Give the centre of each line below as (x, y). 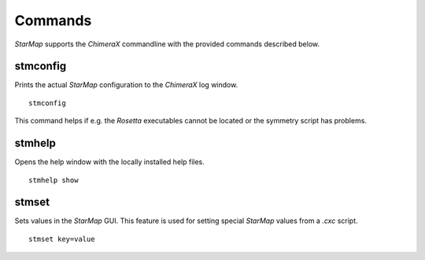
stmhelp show (54, 180)
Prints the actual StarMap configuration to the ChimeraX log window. (126, 85)
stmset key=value (62, 239)
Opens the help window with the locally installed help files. (109, 162)
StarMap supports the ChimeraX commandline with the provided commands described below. (167, 44)
